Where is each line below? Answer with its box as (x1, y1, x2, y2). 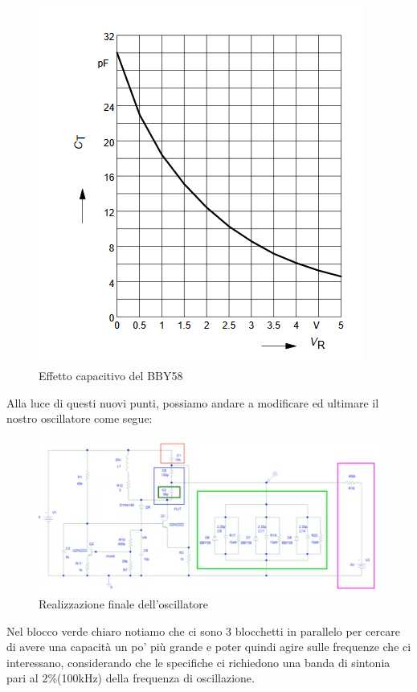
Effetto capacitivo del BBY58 (39, 367, 183, 384)
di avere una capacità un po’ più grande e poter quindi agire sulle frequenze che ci (6, 638, 411, 655)
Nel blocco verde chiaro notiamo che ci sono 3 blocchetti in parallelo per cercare (6, 622, 400, 639)
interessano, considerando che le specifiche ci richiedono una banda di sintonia (6, 653, 390, 670)
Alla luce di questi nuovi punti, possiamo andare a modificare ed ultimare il (6, 394, 379, 411)
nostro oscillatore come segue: (6, 410, 153, 427)
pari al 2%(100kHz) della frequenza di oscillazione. (6, 669, 255, 686)
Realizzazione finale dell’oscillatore (39, 596, 209, 612)
